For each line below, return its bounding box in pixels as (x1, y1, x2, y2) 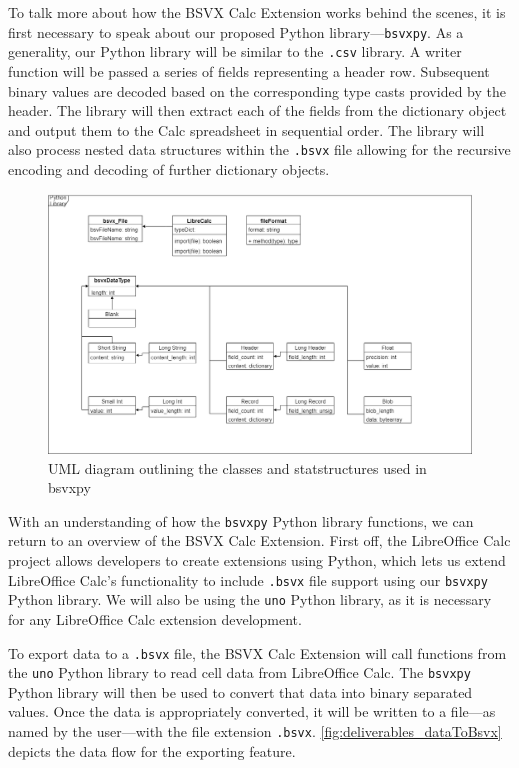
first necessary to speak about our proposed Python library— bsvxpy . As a (8, 21, 464, 42)
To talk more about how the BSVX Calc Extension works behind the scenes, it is (8, 2, 506, 22)
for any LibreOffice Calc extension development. (8, 608, 302, 629)
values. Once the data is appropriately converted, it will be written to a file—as (8, 701, 496, 722)
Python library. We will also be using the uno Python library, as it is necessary (8, 589, 492, 610)
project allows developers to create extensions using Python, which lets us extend (8, 550, 506, 570)
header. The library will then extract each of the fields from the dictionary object (8, 100, 507, 121)
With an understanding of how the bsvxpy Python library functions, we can (8, 510, 474, 531)
